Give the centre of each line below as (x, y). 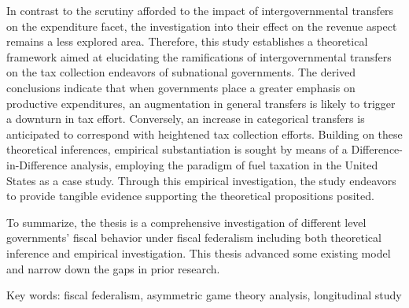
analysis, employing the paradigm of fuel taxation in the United (224, 164)
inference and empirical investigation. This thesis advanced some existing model (199, 252)
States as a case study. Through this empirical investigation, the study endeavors (201, 180)
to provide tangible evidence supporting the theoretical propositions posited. (190, 196)
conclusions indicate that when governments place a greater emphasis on (181, 87)
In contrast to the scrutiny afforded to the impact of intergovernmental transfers (200, 10)
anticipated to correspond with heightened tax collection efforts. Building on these (204, 134)
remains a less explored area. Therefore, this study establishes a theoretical (187, 41)
